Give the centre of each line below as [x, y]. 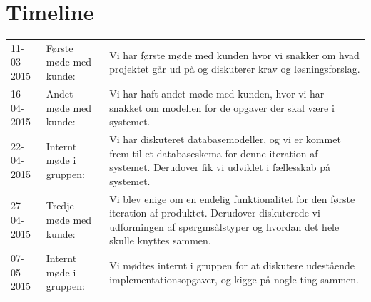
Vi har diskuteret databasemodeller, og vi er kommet [225, 139]
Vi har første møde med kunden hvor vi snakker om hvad [234, 54]
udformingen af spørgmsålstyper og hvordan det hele [224, 226]
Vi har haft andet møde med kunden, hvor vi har [217, 93]
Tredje [60, 205]
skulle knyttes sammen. [160, 240]
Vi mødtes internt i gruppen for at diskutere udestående [232, 265]
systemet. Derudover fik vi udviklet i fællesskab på [220, 167]
